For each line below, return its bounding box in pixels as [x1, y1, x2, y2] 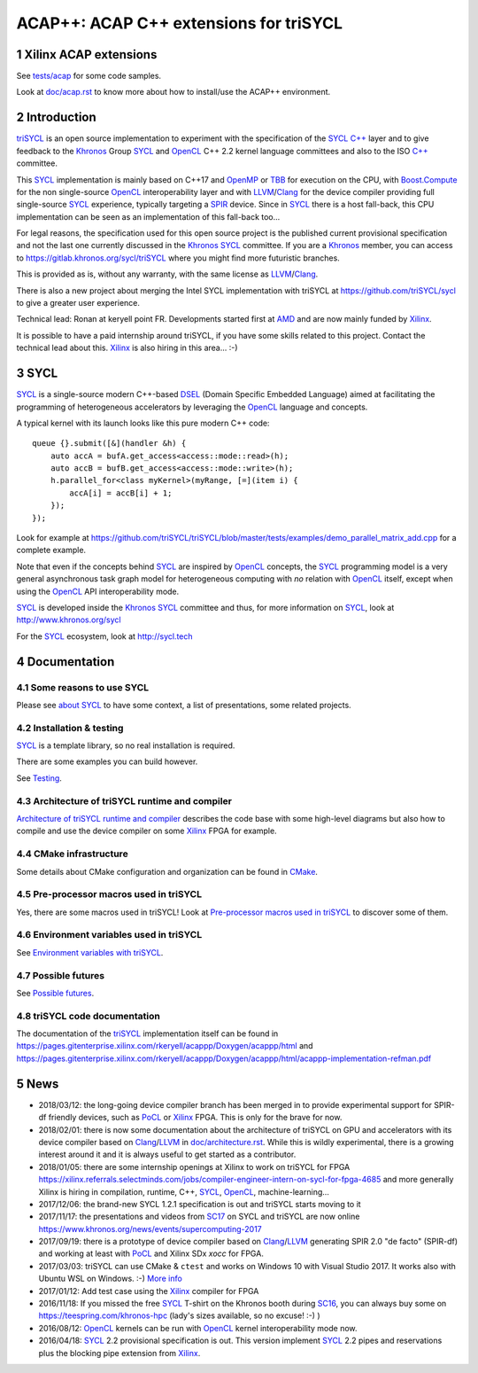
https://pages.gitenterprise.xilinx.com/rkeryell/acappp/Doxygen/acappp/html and [16, 1041, 313, 1051]
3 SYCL [16, 366, 58, 381]
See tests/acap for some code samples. [16, 71, 162, 82]
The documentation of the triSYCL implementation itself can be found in [16, 1028, 279, 1039]
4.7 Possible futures [16, 969, 105, 981]
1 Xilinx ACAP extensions [16, 47, 158, 62]
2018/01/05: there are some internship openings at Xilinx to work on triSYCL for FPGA [38, 1161, 351, 1172]
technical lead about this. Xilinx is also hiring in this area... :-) [16, 342, 238, 354]
